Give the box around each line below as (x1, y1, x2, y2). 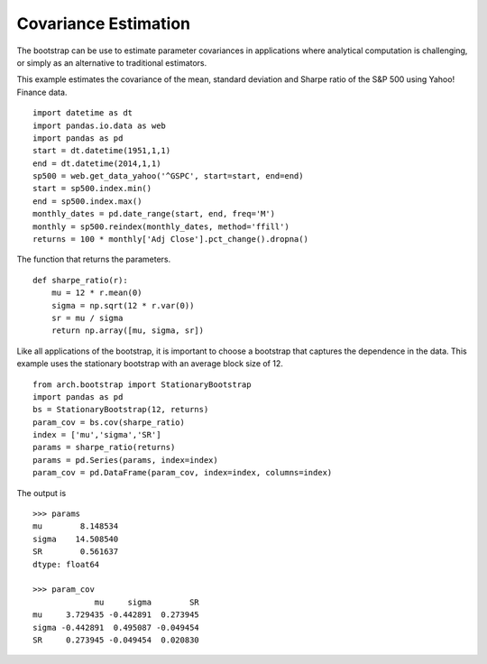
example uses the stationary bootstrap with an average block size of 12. (16, 358, 284, 369)
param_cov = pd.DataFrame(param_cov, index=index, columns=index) (32, 467, 333, 478)
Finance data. (16, 87, 68, 97)
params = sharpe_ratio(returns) (32, 442, 176, 453)
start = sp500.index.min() (32, 183, 152, 194)
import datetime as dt (32, 108, 133, 118)
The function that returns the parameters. (16, 254, 171, 265)
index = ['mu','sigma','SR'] (32, 429, 161, 440)
